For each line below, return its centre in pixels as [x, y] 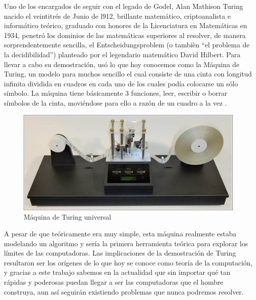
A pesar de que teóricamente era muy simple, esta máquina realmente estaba [120, 234]
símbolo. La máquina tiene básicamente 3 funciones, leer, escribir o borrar [116, 93]
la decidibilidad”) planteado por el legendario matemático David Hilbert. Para [122, 54]
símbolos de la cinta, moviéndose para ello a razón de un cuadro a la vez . [115, 102]
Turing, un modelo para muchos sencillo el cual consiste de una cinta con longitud [128, 74]
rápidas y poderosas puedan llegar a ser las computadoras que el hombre [114, 282]
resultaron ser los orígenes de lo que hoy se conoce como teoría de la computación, [128, 262]
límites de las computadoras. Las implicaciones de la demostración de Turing [120, 253]
